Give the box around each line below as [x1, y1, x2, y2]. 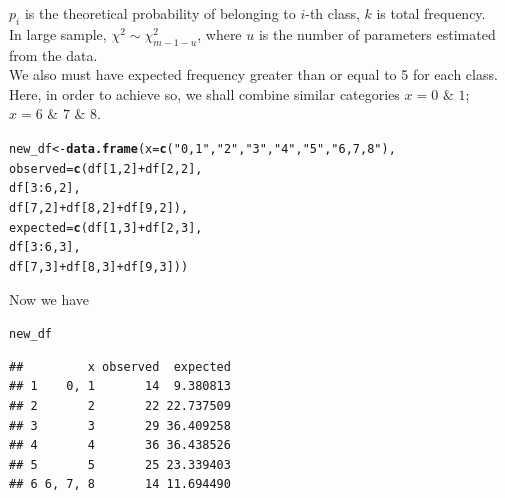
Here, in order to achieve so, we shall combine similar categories [9, 83, 400, 104]
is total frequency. [376, 3, 486, 23]
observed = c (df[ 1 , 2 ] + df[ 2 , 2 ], [9, 161, 203, 176]
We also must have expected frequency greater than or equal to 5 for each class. [9, 64, 498, 85]
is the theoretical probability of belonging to [24, 3, 296, 23]
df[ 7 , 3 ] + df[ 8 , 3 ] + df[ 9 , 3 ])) [9, 259, 189, 274]
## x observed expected [9, 359, 231, 374]
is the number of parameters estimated [258, 23, 496, 44]
